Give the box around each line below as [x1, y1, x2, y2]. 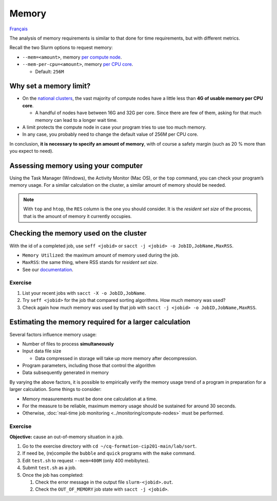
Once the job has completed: [22, 472, 84, 478]
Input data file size [22, 348, 62, 354]
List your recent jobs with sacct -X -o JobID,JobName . [22, 290, 146, 296]
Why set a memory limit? [9, 82, 91, 91]
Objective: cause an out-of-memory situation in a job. [9, 434, 124, 440]
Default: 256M [35, 68, 64, 75]
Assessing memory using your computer [9, 161, 143, 170]
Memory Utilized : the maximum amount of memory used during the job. [22, 252, 180, 258]
